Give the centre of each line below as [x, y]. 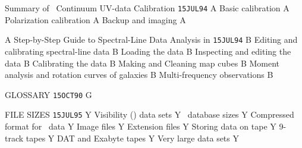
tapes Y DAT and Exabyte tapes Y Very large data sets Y [133, 138]
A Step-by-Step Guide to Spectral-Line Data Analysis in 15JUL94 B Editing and [151, 40]
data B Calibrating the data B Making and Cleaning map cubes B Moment [142, 63]
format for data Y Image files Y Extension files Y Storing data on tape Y [141, 126]
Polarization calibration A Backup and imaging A [95, 19]
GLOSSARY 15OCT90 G [48, 94]
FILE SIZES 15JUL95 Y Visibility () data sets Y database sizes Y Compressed [150, 114]
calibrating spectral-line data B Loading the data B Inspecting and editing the [148, 51]
